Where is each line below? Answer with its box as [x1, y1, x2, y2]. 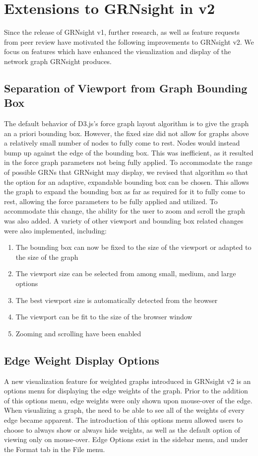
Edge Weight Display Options [4, 352, 159, 368]
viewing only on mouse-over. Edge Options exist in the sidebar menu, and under [4, 434, 248, 445]
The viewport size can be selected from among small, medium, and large [15, 268, 236, 279]
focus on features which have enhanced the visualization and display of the [4, 46, 231, 57]
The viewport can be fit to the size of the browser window [15, 311, 193, 322]
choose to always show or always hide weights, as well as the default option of [4, 424, 240, 435]
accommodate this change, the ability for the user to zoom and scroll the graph [4, 206, 245, 216]
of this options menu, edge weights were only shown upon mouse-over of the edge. [4, 395, 253, 405]
